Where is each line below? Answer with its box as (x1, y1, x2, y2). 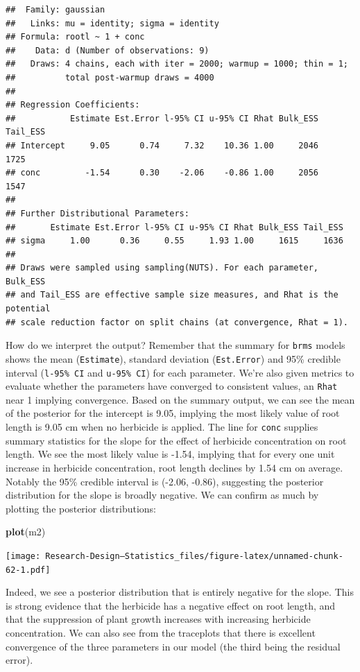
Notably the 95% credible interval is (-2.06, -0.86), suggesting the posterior (6, 474, 324, 488)
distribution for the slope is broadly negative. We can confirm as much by (6, 488, 319, 502)
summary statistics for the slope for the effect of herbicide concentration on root (6, 433, 347, 447)
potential (6, 304, 51, 314)
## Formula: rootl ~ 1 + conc (6, 32, 145, 42)
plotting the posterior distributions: (6, 501, 157, 515)
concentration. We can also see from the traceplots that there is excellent (6, 625, 316, 639)
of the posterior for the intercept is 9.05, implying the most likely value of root (6, 406, 340, 420)
